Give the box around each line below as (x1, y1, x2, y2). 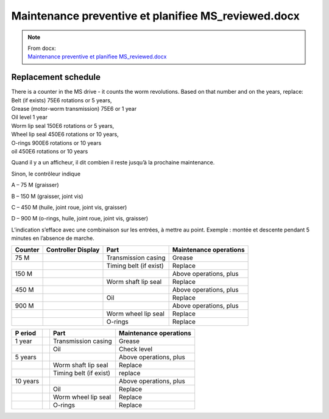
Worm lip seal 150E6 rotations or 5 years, (11, 122, 115, 129)
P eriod (15, 329, 37, 337)
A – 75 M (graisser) (11, 181, 59, 189)
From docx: (27, 44, 56, 52)
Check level (119, 345, 152, 353)
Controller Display (46, 245, 100, 254)
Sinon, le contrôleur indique (11, 170, 81, 177)
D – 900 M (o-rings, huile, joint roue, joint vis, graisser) (11, 215, 149, 222)
